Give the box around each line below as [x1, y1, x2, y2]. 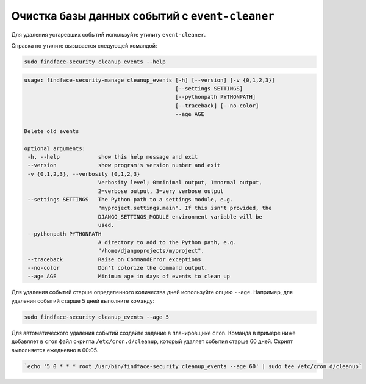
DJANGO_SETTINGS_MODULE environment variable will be [98, 213, 262, 220]
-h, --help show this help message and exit [27, 153, 198, 161]
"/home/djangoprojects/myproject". [98, 247, 204, 255]
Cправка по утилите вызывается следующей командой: [11, 42, 157, 49]
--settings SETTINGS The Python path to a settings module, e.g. [27, 196, 234, 203]
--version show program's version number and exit [27, 162, 221, 169]
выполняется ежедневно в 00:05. [11, 346, 99, 353]
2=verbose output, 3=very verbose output [98, 187, 224, 195]
